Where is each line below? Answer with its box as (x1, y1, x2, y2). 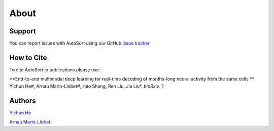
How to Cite (9, 53, 47, 62)
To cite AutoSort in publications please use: (9, 66, 100, 73)
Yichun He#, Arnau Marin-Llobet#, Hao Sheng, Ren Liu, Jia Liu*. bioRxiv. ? (9, 83, 164, 89)
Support (9, 27, 36, 35)
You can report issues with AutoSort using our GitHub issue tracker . (9, 40, 151, 47)
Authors (9, 96, 36, 105)
